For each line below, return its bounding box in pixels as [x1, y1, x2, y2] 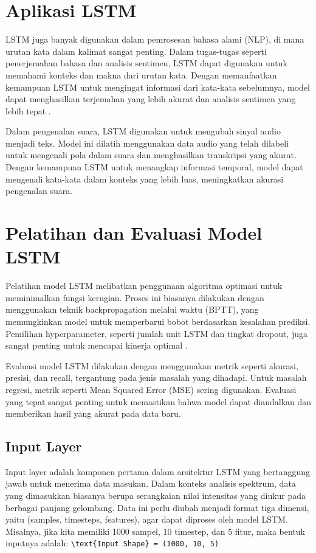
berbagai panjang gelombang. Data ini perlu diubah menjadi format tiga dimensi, [5, 501, 309, 513]
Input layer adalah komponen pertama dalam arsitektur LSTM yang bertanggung [5, 465, 311, 478]
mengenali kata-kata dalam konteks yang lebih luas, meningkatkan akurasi [5, 172, 284, 185]
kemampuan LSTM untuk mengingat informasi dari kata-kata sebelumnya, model [5, 80, 310, 93]
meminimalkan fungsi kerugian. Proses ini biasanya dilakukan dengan [5, 291, 264, 304]
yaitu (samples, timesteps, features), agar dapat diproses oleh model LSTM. [5, 513, 288, 526]
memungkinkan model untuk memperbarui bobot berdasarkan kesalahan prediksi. [5, 315, 311, 327]
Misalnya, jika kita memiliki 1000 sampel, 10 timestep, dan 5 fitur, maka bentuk [5, 524, 306, 537]
